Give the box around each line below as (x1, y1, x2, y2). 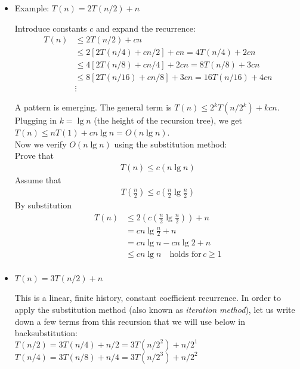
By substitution (14, 199, 72, 211)
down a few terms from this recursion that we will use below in (14, 315, 245, 327)
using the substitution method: (114, 137, 227, 150)
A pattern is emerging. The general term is (14, 101, 172, 113)
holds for (169, 250, 202, 259)
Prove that (14, 149, 54, 162)
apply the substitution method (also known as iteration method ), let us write (14, 303, 295, 316)
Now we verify (14, 137, 67, 150)
